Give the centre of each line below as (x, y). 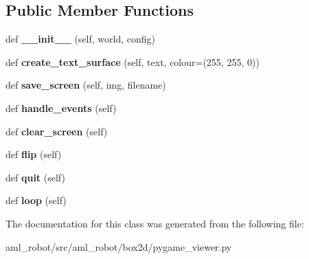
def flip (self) (34, 154)
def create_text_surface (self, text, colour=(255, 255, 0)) (133, 61)
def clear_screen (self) (57, 131)
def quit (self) (35, 177)
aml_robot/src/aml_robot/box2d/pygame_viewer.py (119, 246)
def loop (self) (36, 200)
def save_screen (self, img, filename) (86, 85)
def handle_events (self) (61, 108)
